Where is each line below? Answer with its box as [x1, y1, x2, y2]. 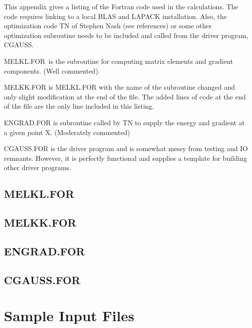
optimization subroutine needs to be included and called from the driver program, [4, 30, 249, 40]
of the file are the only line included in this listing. [4, 101, 155, 111]
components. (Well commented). [4, 65, 100, 76]
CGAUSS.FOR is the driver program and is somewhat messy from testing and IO [4, 143, 248, 154]
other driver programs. [4, 162, 71, 173]
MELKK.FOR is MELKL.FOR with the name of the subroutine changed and [4, 82, 235, 92]
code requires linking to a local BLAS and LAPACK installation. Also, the [4, 11, 227, 21]
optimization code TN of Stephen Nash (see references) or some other [4, 20, 212, 31]
